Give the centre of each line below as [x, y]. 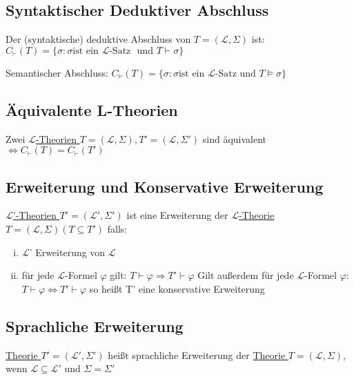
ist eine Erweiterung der [177, 215]
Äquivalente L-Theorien [92, 109]
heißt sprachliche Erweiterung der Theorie [197, 354]
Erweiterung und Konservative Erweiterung [165, 186]
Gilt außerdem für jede [246, 275]
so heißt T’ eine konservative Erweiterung [177, 288]
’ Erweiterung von [67, 252]
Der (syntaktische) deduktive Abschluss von [98, 39]
